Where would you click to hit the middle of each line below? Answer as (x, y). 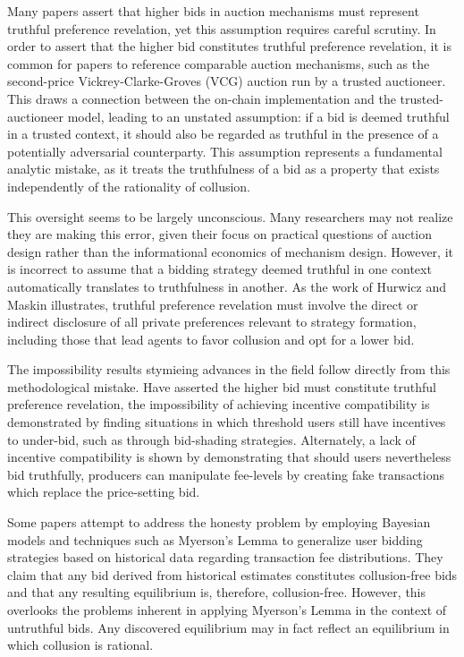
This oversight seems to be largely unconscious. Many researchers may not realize (230, 216)
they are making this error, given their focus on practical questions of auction (220, 234)
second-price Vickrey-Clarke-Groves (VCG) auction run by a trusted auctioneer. (227, 81)
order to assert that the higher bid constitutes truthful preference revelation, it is (229, 46)
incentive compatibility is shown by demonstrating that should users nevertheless (229, 457)
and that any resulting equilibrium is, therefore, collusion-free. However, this (217, 592)
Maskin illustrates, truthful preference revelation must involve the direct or (213, 304)
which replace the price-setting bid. (104, 492)
